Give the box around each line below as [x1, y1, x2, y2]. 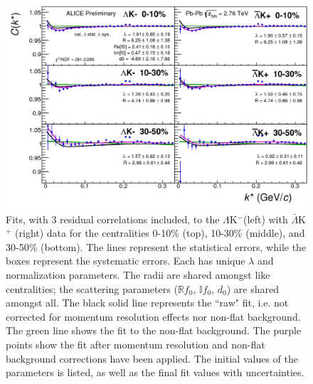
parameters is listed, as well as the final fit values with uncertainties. [6, 365, 304, 380]
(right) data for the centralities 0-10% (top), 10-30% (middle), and [15, 225, 305, 240]
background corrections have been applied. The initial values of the [6, 351, 298, 366]
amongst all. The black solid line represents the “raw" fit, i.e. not [6, 295, 289, 310]
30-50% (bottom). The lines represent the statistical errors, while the [6, 239, 307, 254]
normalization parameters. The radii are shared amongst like [6, 267, 270, 282]
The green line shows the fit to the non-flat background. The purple [6, 323, 302, 338]
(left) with [243, 211, 288, 226]
